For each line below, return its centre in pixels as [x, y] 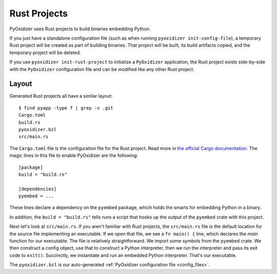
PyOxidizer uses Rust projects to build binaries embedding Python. [80, 29]
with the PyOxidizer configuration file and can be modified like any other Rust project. [102, 69]
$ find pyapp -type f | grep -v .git [66, 108]
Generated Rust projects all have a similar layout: [61, 96]
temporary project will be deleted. [45, 52]
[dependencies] [38, 189]
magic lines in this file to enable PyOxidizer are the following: [74, 156]
